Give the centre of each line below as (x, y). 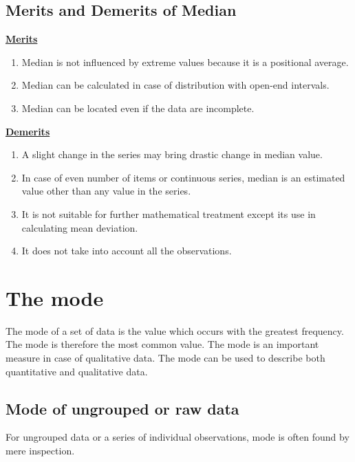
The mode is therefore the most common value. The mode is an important (162, 344)
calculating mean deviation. (80, 227)
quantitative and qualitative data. (77, 371)
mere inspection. (40, 451)
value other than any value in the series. (106, 191)
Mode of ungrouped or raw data (122, 408)
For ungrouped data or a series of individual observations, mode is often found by (177, 437)
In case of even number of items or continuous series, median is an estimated (183, 177)
